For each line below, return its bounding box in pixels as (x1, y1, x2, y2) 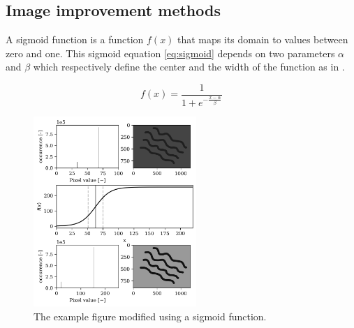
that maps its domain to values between (177, 32, 348, 47)
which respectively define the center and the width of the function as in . (33, 59, 345, 74)
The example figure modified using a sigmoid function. (34, 308, 267, 323)
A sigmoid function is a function (6, 32, 144, 47)
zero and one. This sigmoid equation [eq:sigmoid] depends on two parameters (6, 45, 335, 60)
